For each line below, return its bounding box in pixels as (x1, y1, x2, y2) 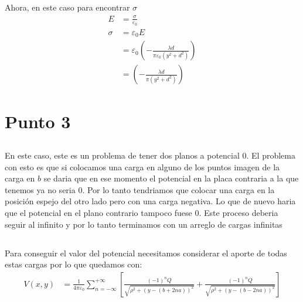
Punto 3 (5, 109, 71, 133)
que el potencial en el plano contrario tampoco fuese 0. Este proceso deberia (5, 207, 278, 219)
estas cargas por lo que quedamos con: (5, 258, 142, 270)
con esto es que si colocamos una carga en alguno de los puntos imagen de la (5, 160, 280, 173)
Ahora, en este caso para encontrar (5, 1, 130, 13)
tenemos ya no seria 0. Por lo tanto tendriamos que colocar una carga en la (5, 183, 275, 195)
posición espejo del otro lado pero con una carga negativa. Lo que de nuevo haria (5, 195, 296, 207)
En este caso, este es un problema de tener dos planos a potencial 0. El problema (5, 149, 295, 162)
